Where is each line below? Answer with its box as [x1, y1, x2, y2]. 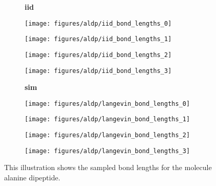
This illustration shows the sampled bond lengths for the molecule [4, 162, 212, 173]
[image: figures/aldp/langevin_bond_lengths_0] [25, 100, 190, 107]
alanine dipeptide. [4, 172, 61, 183]
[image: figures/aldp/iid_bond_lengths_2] [25, 51, 172, 59]
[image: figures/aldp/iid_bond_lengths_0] [25, 20, 172, 27]
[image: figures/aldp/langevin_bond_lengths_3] [25, 147, 190, 155]
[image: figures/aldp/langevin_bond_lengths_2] [25, 132, 190, 139]
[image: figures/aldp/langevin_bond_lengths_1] [25, 116, 190, 123]
